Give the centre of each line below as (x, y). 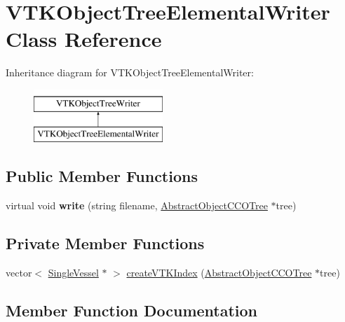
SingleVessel (73, 273)
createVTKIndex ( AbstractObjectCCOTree (219, 273)
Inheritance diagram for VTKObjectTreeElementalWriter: (130, 72)
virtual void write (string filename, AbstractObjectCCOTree (137, 205)
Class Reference (84, 39)
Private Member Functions (105, 243)
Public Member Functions (102, 176)
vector (19, 273)
